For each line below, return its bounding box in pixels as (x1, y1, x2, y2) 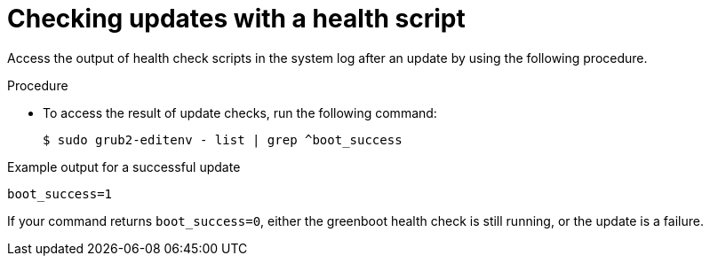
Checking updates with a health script (7, 4, 466, 34)
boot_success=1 (7, 186, 113, 201)
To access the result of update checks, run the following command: (43, 104, 437, 120)
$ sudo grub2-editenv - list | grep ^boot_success (43, 132, 403, 147)
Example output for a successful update (7, 159, 241, 174)
